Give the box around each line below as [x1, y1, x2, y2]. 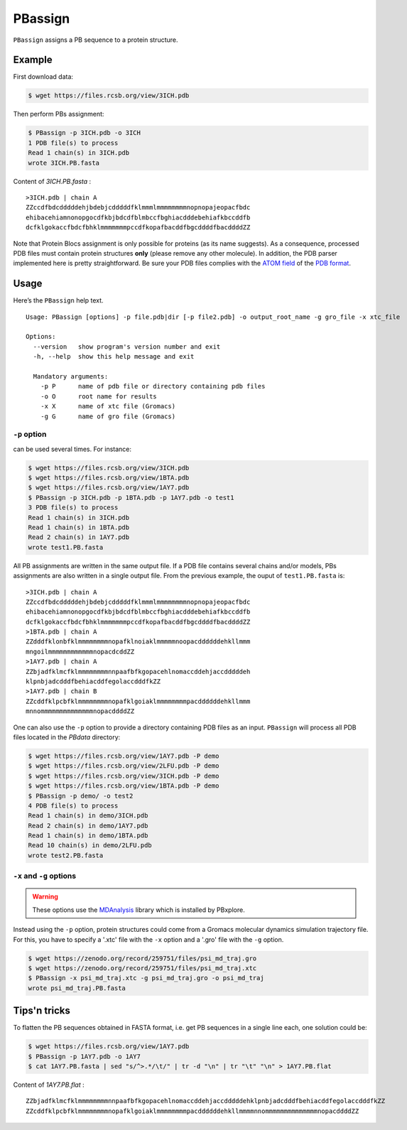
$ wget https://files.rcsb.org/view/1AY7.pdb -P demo [28, 751, 219, 760]
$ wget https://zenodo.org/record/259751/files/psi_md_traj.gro [28, 954, 257, 962]
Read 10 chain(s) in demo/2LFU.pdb [28, 842, 152, 849]
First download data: [13, 72, 74, 81]
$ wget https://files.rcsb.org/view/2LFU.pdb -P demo [28, 762, 219, 770]
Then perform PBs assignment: [13, 110, 104, 119]
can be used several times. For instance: [13, 445, 131, 453]
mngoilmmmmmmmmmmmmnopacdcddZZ [26, 647, 135, 656]
